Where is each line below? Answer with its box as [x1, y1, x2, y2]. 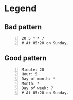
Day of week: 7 [21, 86, 53, 91]
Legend [4, 3, 37, 14]
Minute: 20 [21, 67, 44, 72]
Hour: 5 [21, 72, 38, 77]
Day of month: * [21, 76, 56, 82]
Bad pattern [4, 23, 42, 31]
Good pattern [4, 54, 47, 62]
